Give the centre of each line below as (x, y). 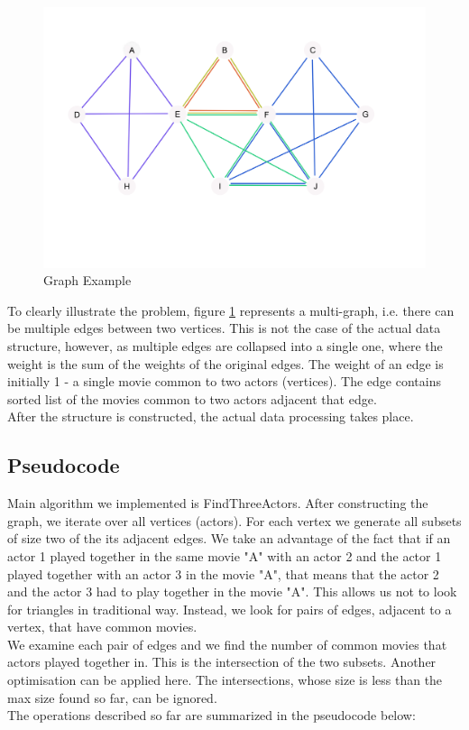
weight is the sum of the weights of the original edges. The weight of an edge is (225, 363)
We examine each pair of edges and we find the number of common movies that (227, 644)
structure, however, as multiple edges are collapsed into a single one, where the (225, 345)
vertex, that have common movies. (102, 627)
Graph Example (87, 280)
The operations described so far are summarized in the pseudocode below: (212, 715)
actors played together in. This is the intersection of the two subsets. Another (222, 662)
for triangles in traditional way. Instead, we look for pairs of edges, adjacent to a (230, 609)
